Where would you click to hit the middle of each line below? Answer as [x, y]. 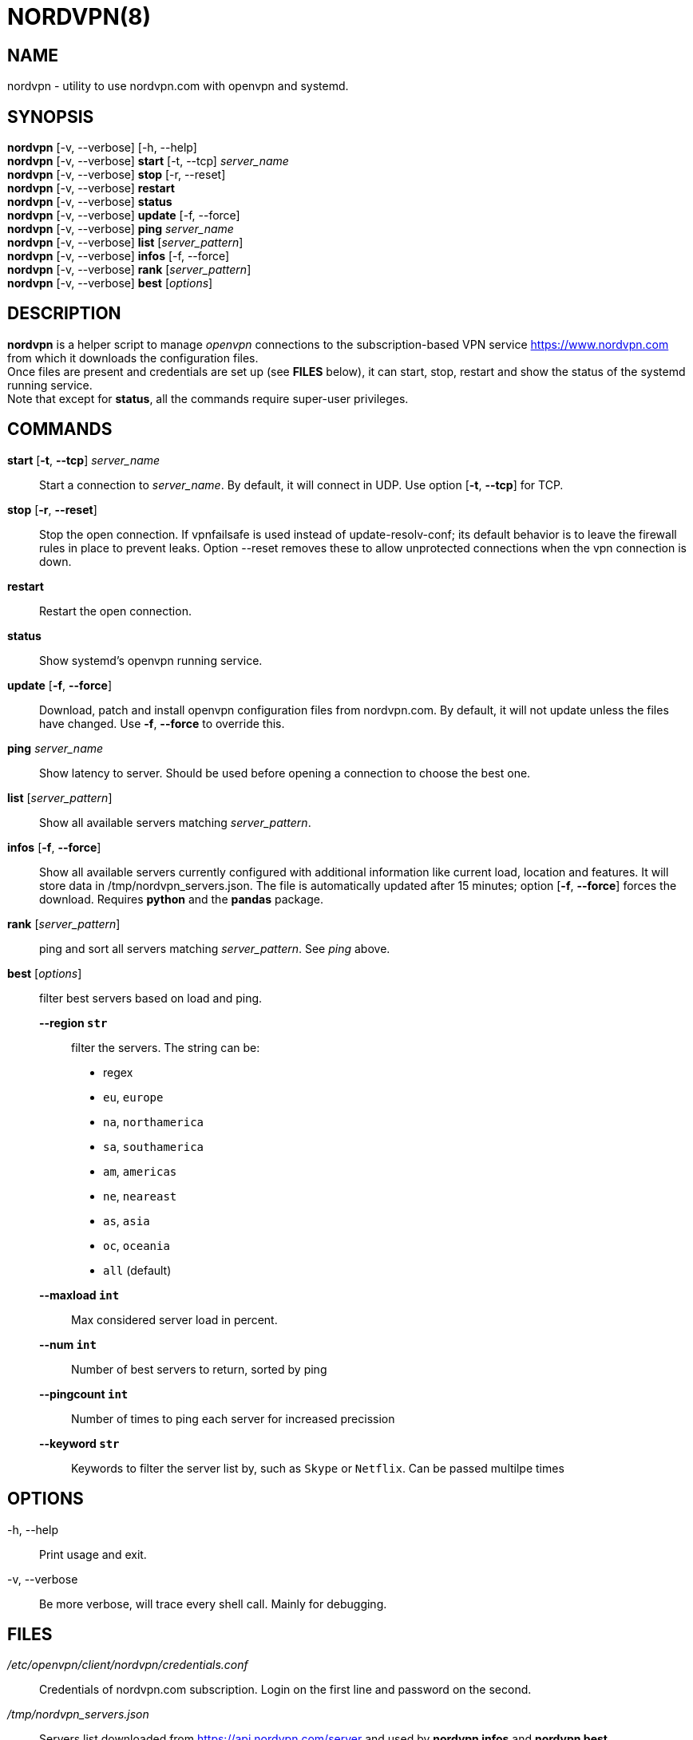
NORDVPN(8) [79, 17]
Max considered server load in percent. [174, 1319]
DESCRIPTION [64, 314]
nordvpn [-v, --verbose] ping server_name [121, 229]
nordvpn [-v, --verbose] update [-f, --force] [124, 216]
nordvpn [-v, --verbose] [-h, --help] [102, 148]
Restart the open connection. [115, 611]
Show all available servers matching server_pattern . [175, 822]
